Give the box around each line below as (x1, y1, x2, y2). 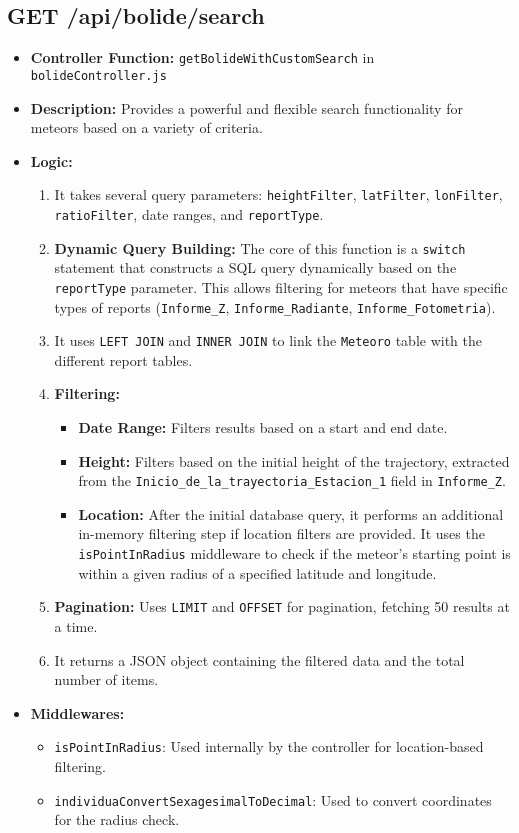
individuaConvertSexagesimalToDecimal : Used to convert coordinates (54, 789, 492, 810)
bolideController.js (30, 68, 167, 83)
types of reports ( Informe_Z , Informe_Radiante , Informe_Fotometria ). (54, 296, 496, 317)
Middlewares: (30, 702, 125, 723)
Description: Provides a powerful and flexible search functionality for (30, 97, 463, 118)
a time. (54, 615, 98, 636)
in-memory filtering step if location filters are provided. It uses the (78, 523, 485, 544)
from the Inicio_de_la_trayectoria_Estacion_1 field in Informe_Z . (78, 470, 506, 491)
